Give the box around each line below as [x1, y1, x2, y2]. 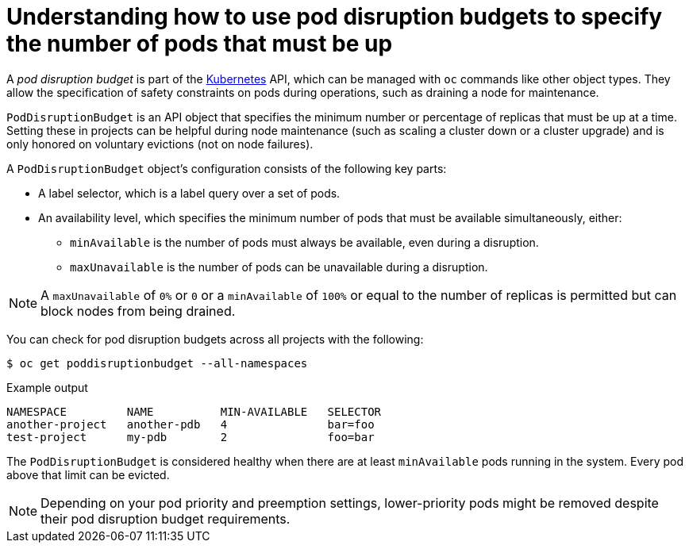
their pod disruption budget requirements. [40, 510, 291, 527]
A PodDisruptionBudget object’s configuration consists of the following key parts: [6, 161, 447, 175]
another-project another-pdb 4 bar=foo [6, 417, 375, 431]
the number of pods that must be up [6, 30, 393, 57]
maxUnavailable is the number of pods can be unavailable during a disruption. [70, 259, 488, 274]
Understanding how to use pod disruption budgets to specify [6, 3, 663, 30]
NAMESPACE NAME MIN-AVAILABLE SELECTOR [6, 405, 382, 418]
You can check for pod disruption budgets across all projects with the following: [6, 332, 424, 346]
